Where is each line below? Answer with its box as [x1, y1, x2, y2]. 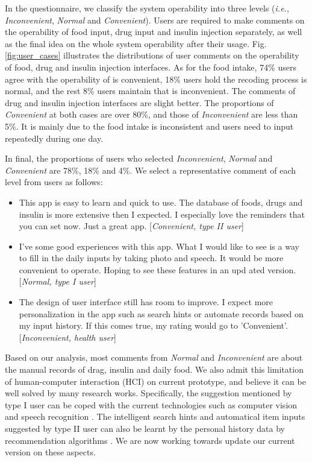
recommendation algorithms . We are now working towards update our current [5, 434, 295, 446]
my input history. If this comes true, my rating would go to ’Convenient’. [19, 319, 288, 332]
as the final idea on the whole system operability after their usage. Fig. [5, 37, 267, 49]
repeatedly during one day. [5, 131, 104, 144]
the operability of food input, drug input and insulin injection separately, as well [5, 25, 302, 38]
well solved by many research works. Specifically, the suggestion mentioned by [5, 387, 292, 399]
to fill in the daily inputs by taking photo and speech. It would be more [19, 252, 284, 264]
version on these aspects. [5, 446, 96, 458]
